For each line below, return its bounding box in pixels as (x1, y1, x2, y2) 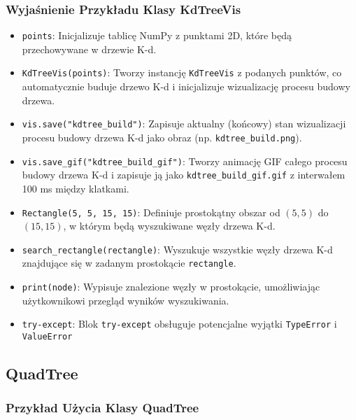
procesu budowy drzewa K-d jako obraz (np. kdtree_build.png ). (22, 129, 302, 144)
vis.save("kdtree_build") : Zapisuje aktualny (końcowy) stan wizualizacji (22, 116, 346, 131)
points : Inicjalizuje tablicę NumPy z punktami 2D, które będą (22, 28, 292, 43)
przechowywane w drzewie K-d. (22, 41, 157, 56)
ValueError (22, 332, 73, 342)
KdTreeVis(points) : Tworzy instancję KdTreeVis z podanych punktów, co (22, 65, 342, 80)
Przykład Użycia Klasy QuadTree (6, 399, 199, 416)
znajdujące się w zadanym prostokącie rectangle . (22, 255, 236, 270)
